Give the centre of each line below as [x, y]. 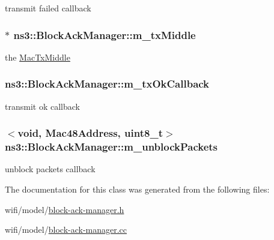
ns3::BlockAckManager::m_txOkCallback [107, 84]
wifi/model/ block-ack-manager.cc [66, 229]
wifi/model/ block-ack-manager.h [65, 209]
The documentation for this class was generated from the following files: [137, 189]
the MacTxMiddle [38, 57]
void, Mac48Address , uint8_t [90, 133]
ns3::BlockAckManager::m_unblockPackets [111, 147]
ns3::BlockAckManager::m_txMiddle [105, 34]
